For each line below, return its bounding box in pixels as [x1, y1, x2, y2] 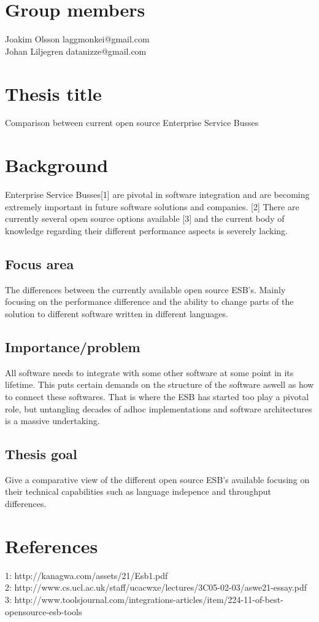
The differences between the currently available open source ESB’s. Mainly [5, 283, 286, 296]
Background [5, 152, 109, 178]
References [5, 533, 98, 558]
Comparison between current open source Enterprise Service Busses [5, 116, 259, 129]
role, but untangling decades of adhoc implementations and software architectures [5, 402, 312, 415]
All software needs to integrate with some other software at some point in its [5, 366, 294, 379]
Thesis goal [5, 444, 77, 463]
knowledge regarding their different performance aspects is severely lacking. [5, 224, 288, 237]
